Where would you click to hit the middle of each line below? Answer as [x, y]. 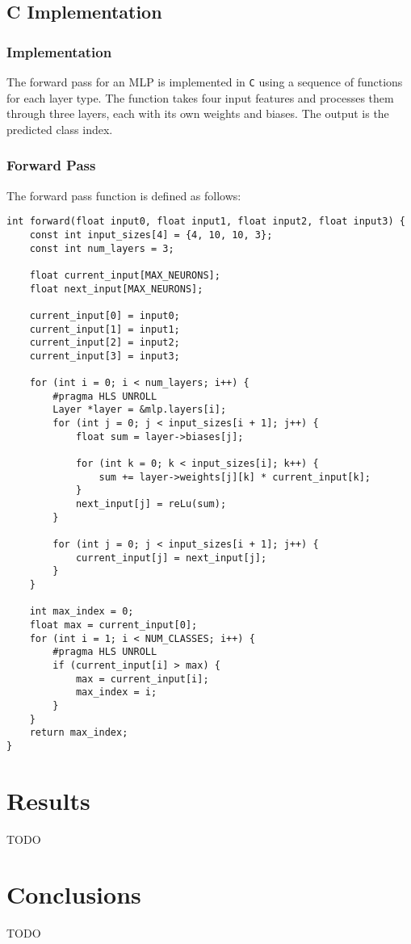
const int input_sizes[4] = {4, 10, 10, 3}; [151, 235]
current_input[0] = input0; [105, 315]
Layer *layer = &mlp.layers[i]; [140, 410]
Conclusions [74, 894]
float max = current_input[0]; [113, 625]
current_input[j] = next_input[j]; [171, 558]
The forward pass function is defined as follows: [124, 195]
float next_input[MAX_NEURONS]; [116, 289]
